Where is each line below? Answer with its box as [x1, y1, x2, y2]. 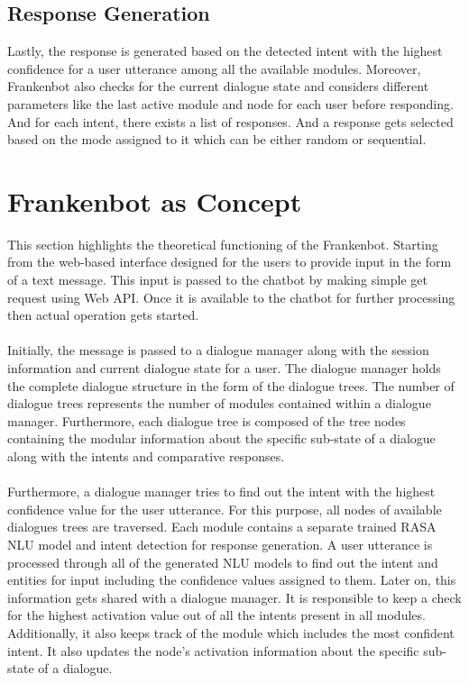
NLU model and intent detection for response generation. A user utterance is [7, 534, 433, 553]
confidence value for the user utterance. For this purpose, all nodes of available [7, 499, 442, 518]
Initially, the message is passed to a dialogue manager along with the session [7, 341, 429, 360]
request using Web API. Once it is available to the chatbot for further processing [7, 287, 455, 306]
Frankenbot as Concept [7, 182, 302, 219]
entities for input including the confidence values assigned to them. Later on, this [7, 570, 456, 589]
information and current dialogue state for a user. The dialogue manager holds [7, 359, 441, 378]
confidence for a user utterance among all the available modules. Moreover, [7, 59, 421, 77]
